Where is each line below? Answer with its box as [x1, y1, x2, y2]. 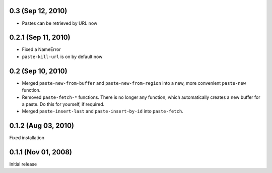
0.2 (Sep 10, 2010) [9, 67, 67, 75]
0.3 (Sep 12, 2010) [9, 7, 67, 15]
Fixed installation [9, 135, 45, 141]
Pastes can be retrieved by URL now [22, 20, 98, 26]
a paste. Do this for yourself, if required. [22, 101, 105, 107]
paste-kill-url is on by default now [22, 53, 103, 60]
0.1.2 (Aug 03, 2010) [9, 122, 74, 130]
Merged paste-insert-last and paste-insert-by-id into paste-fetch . [22, 108, 183, 114]
